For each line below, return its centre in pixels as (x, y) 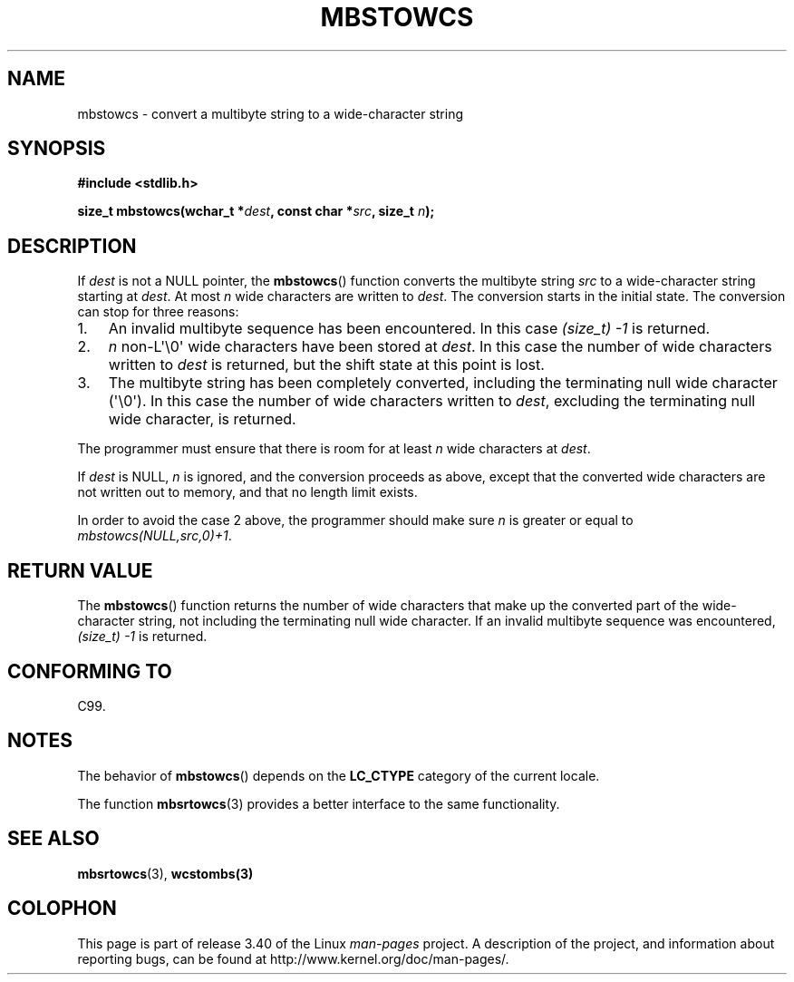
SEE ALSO (53, 839)
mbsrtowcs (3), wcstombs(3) (165, 873)
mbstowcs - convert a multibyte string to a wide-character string (271, 113)
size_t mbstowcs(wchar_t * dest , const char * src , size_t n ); (256, 211)
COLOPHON (62, 909)
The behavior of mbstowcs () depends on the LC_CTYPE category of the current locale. (339, 775)
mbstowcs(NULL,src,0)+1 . (155, 536)
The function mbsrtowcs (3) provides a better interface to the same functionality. (319, 803)
